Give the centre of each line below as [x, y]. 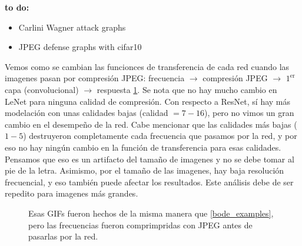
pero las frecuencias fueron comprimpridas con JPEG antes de [140, 225]
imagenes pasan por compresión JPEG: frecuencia [95, 78]
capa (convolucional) [42, 89]
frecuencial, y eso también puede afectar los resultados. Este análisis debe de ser [149, 182]
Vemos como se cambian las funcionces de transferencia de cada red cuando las [147, 66]
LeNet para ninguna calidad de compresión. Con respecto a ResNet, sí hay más [148, 101]
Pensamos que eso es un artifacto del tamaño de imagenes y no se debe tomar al [150, 159]
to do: [17, 7]
